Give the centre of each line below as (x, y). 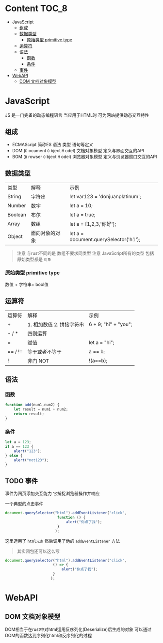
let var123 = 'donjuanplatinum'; (106, 196)
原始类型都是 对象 (34, 259)
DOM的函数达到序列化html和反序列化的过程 (49, 635)
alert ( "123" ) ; (28, 451)
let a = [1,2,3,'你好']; (93, 224)
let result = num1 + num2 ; (41, 409)
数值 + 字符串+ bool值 (27, 284)
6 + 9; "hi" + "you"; (111, 324)
